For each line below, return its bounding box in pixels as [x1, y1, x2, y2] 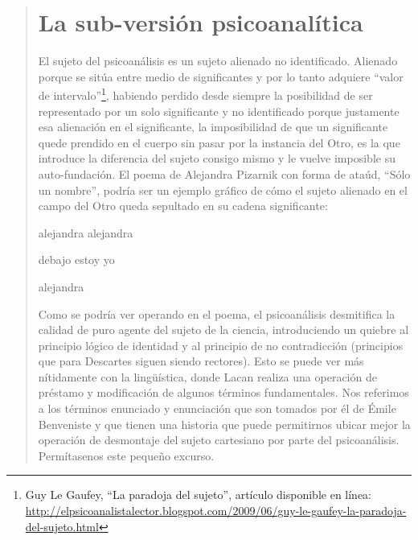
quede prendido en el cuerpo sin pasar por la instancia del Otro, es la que [38, 134, 400, 150]
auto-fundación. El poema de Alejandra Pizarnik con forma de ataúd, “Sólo [38, 165, 411, 182]
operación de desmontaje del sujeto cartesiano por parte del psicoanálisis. [38, 431, 400, 448]
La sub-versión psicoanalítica [38, 6, 363, 39]
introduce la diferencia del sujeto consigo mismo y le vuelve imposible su [38, 150, 395, 167]
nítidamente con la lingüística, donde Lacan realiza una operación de [38, 368, 377, 385]
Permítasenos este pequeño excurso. [38, 447, 215, 464]
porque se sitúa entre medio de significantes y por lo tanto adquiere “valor [38, 68, 404, 85]
